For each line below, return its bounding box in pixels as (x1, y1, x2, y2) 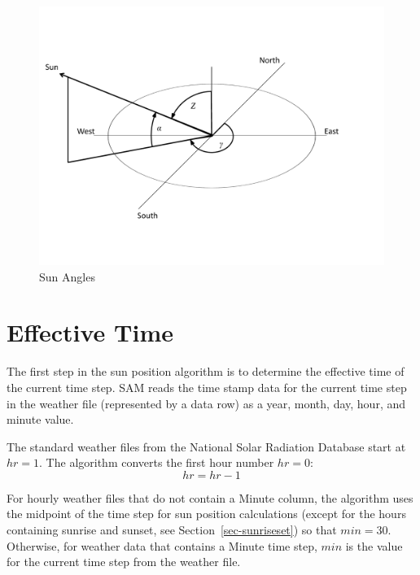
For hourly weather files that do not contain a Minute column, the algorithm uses (7, 489, 413, 506)
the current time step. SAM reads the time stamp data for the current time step (7, 378, 407, 395)
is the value (345, 537, 403, 554)
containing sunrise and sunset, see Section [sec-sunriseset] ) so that (7, 521, 337, 538)
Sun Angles (39, 268, 95, 285)
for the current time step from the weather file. (7, 553, 241, 570)
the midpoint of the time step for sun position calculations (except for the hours (7, 505, 406, 522)
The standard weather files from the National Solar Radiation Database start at (7, 438, 406, 455)
